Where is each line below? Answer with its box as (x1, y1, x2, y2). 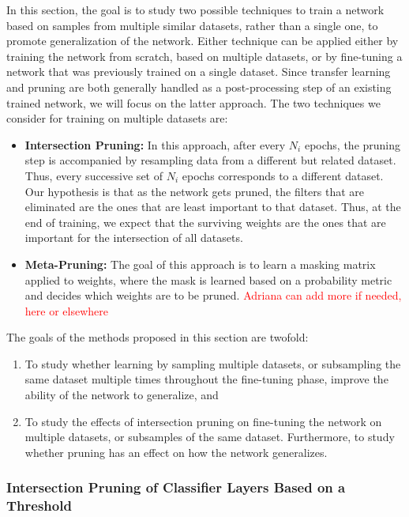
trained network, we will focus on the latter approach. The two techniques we (6, 94, 381, 111)
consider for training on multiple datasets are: (6, 110, 228, 126)
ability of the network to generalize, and (24, 387, 219, 403)
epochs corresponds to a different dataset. (182, 167, 384, 183)
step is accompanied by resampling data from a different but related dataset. (24, 152, 396, 168)
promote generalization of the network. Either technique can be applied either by (6, 32, 399, 49)
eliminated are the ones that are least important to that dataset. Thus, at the (24, 198, 401, 215)
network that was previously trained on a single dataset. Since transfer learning (6, 63, 391, 80)
